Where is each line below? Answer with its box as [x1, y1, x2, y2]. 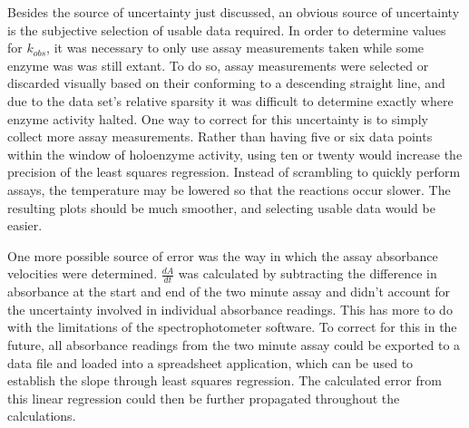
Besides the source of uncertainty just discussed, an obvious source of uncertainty [7, 3, 460, 21]
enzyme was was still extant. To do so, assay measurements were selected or [7, 55, 429, 74]
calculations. [7, 406, 76, 425]
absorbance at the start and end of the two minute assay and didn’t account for [7, 282, 451, 301]
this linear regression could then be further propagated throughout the [7, 388, 400, 407]
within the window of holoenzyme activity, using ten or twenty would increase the [7, 144, 463, 163]
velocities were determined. [7, 264, 158, 283]
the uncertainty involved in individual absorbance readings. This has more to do [7, 299, 453, 318]
